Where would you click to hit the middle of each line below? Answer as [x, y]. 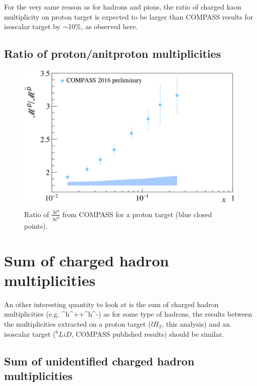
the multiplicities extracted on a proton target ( [78, 323]
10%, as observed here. [103, 26]
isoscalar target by [32, 26]
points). [36, 225]
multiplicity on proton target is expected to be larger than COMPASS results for [129, 16]
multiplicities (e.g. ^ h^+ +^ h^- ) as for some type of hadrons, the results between [128, 314]
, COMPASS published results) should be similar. [148, 333]
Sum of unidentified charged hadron [99, 361]
